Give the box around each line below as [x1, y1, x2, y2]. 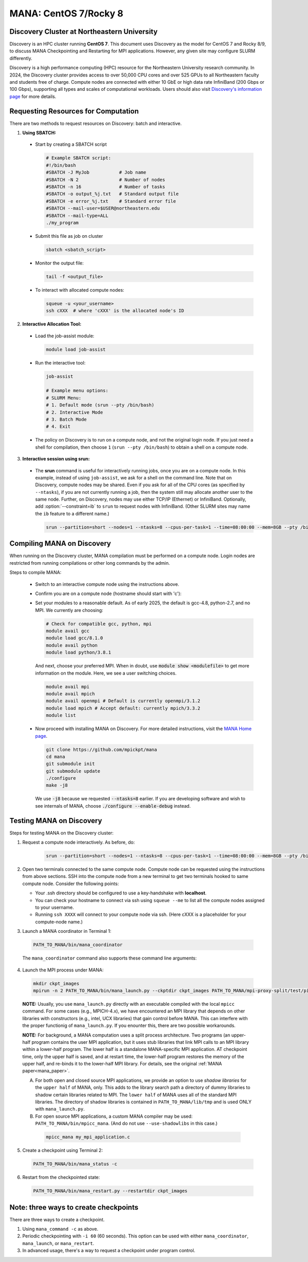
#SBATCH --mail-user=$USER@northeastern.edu [46, 205, 160, 212]
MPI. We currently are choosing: [35, 607, 104, 613]
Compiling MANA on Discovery [9, 539, 111, 548]
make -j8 [46, 782, 68, 788]
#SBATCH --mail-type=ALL [46, 213, 109, 218]
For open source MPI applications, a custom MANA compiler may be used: [35, 1113, 193, 1119]
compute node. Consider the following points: [22, 881, 119, 887]
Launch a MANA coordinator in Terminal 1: [22, 928, 111, 934]
